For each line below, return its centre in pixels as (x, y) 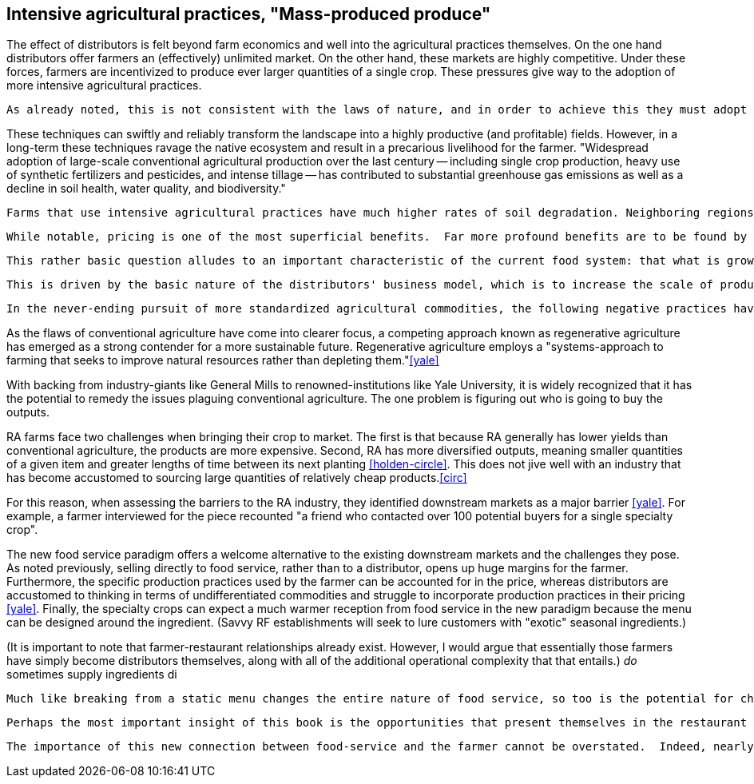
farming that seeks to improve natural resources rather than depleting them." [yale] (223, 360)
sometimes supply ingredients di (92, 675)
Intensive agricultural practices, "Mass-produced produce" (249, 14)
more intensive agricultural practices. (104, 86)
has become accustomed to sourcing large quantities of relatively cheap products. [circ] (237, 478)
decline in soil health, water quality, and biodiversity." (146, 189)
